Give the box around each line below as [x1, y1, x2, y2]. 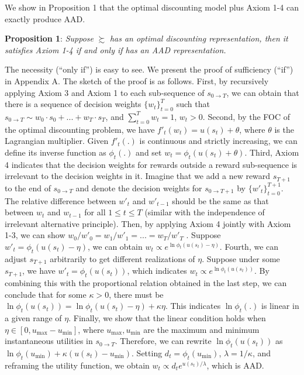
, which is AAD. [206, 359, 264, 371]
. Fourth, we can [219, 240, 279, 252]
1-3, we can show [5, 229, 65, 241]
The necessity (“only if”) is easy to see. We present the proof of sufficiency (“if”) [5, 63, 293, 75]
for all [84, 206, 106, 218]
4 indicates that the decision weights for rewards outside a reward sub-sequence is [5, 158, 298, 170]
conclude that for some [5, 288, 87, 300]
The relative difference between [5, 194, 116, 207]
